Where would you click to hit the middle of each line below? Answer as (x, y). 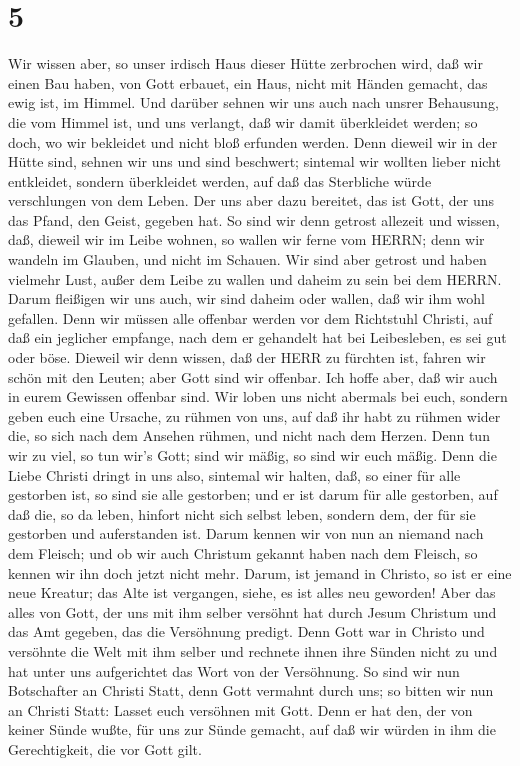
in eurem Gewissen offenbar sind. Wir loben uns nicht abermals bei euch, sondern (258, 396)
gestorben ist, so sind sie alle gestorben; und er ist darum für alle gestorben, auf (253, 494)
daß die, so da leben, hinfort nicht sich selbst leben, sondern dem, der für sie (242, 513)
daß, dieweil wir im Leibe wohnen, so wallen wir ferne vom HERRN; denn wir (246, 239)
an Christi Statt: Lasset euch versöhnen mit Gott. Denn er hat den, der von (240, 709)
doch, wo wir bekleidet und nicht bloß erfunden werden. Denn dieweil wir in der (253, 141)
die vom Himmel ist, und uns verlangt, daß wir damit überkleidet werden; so (243, 121)
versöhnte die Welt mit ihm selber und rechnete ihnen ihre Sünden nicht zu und (253, 650)
